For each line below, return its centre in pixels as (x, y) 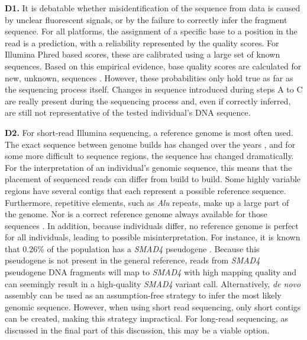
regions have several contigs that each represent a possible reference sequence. (146, 190)
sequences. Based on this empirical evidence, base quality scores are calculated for (153, 66)
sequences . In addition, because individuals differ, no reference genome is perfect (152, 225)
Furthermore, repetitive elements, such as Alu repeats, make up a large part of (147, 202)
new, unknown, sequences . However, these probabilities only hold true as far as (149, 77)
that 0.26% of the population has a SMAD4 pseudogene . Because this (132, 248)
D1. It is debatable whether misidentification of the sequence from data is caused (153, 8)
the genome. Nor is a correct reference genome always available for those (136, 214)
